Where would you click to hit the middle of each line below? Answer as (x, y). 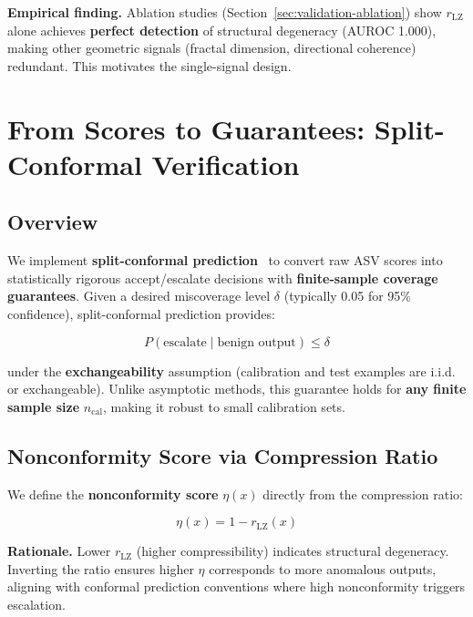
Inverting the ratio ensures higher (101, 568)
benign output (257, 342)
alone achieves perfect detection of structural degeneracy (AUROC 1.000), (222, 30)
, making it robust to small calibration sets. (224, 406)
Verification (226, 164)
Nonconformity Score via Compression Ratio (223, 455)
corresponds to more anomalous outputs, (323, 568)
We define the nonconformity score (113, 494)
